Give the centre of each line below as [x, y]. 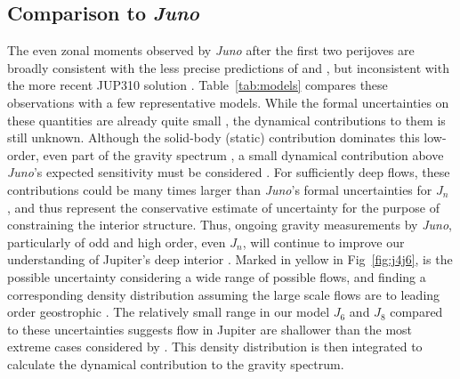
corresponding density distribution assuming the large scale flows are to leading [224, 294]
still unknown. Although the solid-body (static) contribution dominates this [214, 137]
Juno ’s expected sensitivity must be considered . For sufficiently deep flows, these [229, 172]
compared [416, 312]
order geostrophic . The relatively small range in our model [169, 312]
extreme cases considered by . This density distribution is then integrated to [215, 347]
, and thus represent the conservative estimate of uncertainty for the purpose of [223, 207]
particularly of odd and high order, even [117, 242]
